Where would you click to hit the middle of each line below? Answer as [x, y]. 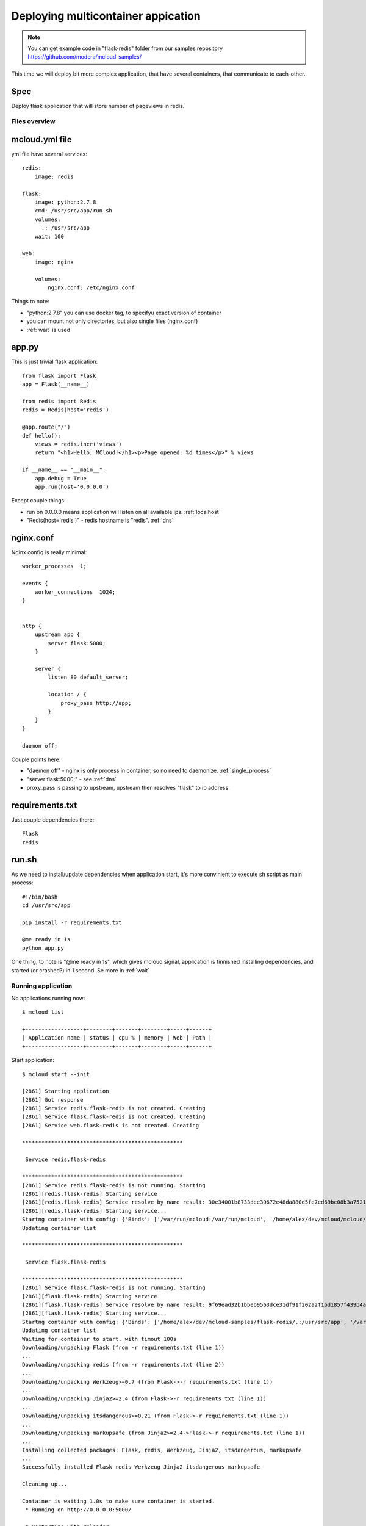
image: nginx [54, 262]
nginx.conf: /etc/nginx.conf [91, 287]
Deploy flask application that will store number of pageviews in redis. [98, 106]
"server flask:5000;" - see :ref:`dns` [72, 779]
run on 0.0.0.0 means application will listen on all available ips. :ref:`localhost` [124, 512]
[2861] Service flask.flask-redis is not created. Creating [114, 1117]
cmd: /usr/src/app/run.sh [74, 211]
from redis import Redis [59, 401]
